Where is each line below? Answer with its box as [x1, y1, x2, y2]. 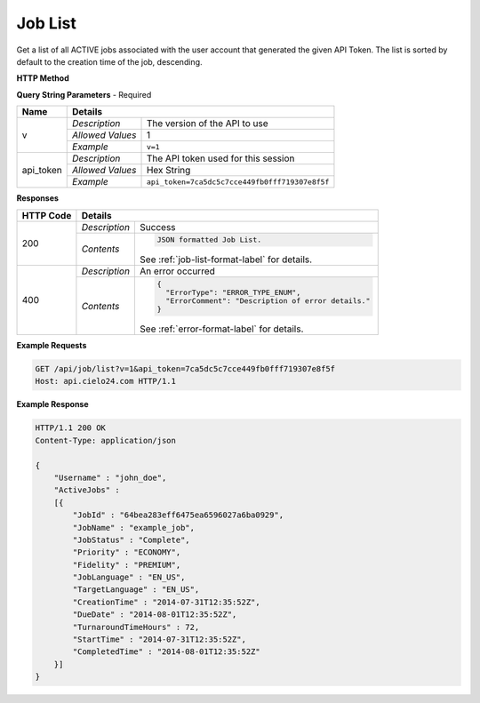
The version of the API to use [146, 117, 268, 130]
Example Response [16, 399, 89, 410]
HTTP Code [21, 209, 72, 221]
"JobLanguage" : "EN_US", [72, 572, 186, 582]
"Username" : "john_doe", [53, 472, 167, 483]
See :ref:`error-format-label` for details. [139, 323, 304, 335]
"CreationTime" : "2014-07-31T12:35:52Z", [72, 596, 261, 607]
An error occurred [139, 265, 215, 277]
